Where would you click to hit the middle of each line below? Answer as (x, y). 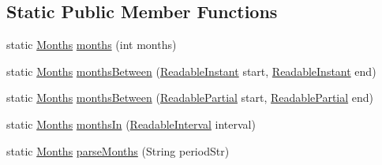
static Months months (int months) (92, 45)
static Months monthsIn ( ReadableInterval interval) (131, 124)
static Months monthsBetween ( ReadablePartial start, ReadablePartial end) (190, 97)
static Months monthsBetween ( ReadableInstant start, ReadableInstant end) (191, 71)
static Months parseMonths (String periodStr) (118, 150)
